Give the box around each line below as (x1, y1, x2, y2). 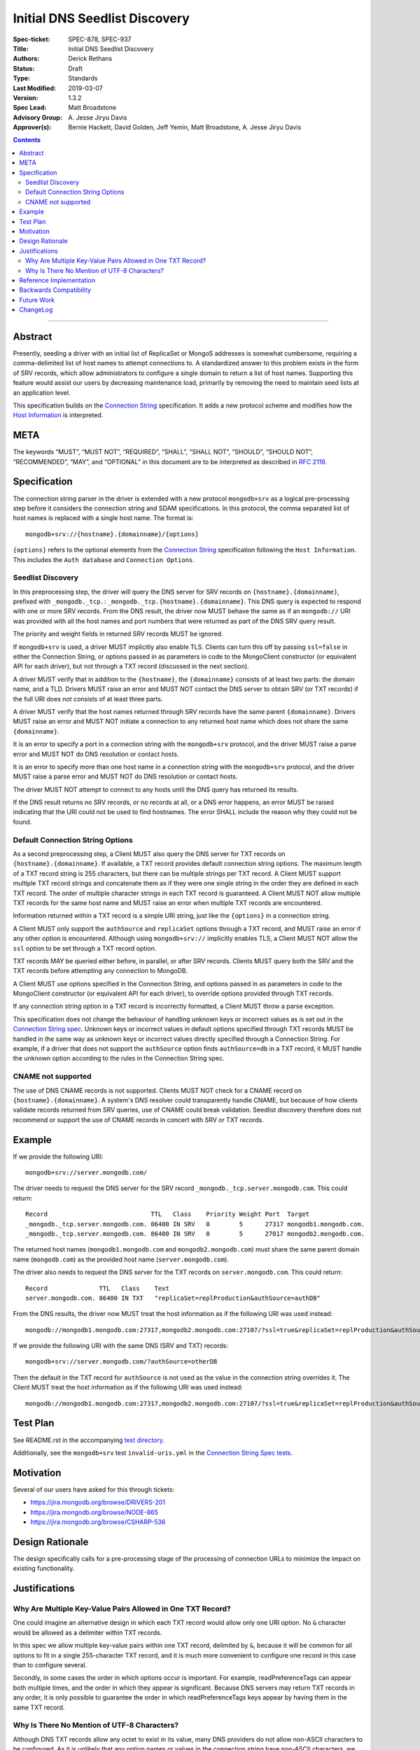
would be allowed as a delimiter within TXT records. (13, 1628, 162, 1637)
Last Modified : (13, 84, 56, 92)
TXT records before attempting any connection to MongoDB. (13, 967, 188, 975)
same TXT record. (13, 1703, 65, 1711)
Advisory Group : (13, 113, 63, 122)
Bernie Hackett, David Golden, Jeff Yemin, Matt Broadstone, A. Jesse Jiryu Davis (68, 123, 302, 132)
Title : (13, 44, 29, 52)
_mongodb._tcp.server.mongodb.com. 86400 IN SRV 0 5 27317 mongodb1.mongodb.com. (25, 1220, 365, 1228)
